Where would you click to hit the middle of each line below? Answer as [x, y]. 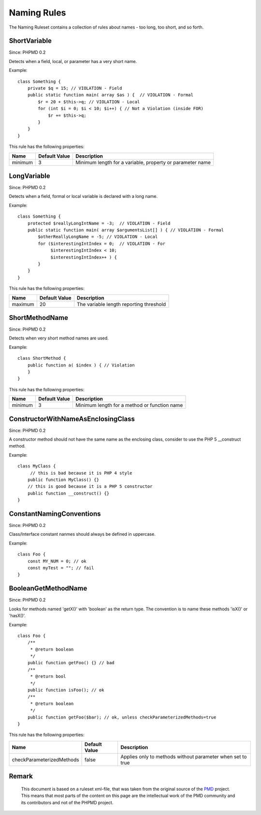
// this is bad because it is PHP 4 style [81, 473]
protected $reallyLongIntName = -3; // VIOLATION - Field [99, 223]
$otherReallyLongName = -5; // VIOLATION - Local [98, 237]
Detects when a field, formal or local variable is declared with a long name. [83, 196]
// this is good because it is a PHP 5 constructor [90, 487]
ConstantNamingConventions [55, 514]
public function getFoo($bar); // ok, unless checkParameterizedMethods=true [122, 717]
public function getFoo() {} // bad [71, 663]
